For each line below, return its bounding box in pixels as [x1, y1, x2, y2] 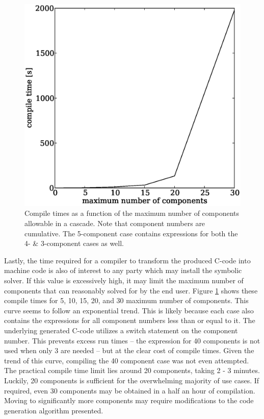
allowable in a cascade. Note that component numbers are [24, 218, 205, 229]
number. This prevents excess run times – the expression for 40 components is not [4, 335, 260, 346]
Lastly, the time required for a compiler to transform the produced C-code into [4, 255, 251, 265]
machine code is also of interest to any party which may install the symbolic [4, 265, 242, 276]
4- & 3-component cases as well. [24, 238, 124, 249]
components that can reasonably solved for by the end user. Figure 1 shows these [4, 285, 258, 295]
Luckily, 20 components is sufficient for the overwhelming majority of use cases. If [4, 375, 259, 385]
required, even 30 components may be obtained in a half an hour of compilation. [4, 385, 255, 396]
